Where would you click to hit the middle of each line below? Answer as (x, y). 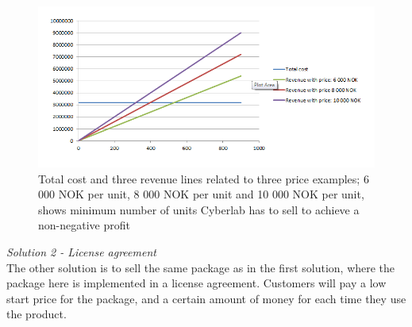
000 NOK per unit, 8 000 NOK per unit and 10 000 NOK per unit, (201, 194)
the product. (37, 314)
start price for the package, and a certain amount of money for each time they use (206, 298)
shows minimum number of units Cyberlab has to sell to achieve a (199, 209)
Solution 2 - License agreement (81, 252)
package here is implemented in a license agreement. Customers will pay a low (196, 283)
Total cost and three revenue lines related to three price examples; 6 (204, 178)
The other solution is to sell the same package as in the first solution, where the (201, 267)
